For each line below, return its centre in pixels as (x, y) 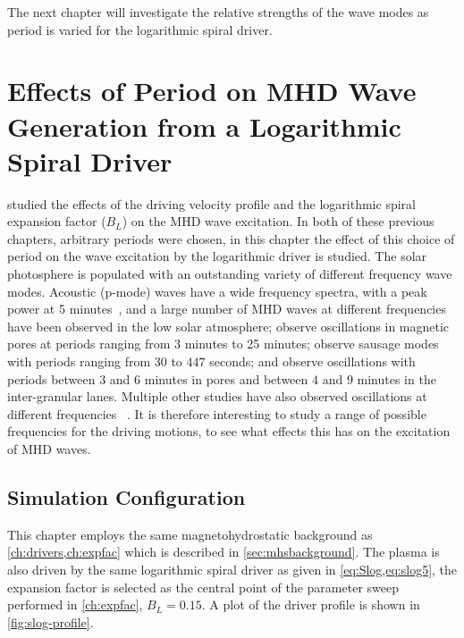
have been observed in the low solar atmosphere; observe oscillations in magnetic (228, 326)
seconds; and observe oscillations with (312, 361)
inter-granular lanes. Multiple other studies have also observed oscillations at (217, 396)
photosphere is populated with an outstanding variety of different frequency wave (230, 274)
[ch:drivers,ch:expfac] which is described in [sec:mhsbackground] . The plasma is (224, 552)
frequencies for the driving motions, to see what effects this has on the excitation (229, 431)
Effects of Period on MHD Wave (212, 91)
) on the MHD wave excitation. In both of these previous (278, 221)
